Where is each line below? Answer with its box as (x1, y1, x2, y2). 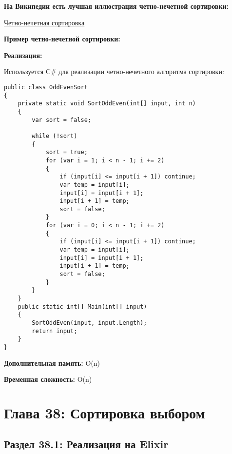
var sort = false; (32, 116, 91, 123)
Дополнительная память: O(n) (4, 357, 100, 368)
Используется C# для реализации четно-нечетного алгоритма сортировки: (4, 66, 224, 77)
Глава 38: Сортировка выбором (4, 403, 205, 422)
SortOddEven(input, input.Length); (32, 319, 147, 326)
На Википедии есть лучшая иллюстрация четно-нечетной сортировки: (4, 1, 229, 11)
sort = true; (45, 149, 88, 156)
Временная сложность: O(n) (4, 374, 92, 384)
